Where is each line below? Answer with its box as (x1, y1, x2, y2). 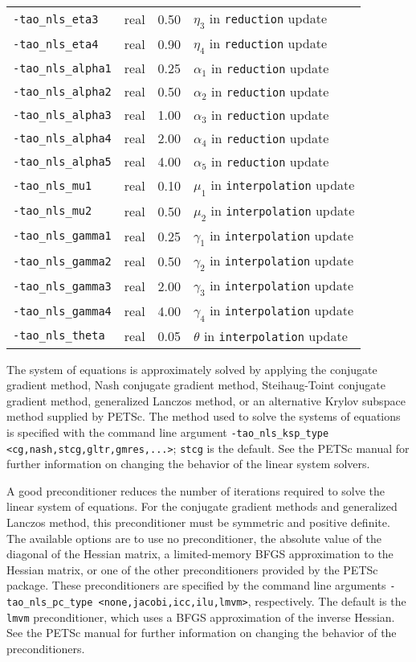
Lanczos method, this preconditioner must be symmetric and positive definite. (6, 513, 390, 530)
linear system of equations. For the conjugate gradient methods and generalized (6, 498, 398, 515)
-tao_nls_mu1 (13, 179, 92, 192)
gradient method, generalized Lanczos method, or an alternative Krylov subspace (6, 392, 406, 409)
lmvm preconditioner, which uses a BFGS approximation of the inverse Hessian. (6, 608, 395, 625)
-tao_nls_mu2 (13, 204, 92, 218)
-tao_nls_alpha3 (13, 108, 112, 121)
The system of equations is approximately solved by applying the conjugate (6, 360, 377, 377)
